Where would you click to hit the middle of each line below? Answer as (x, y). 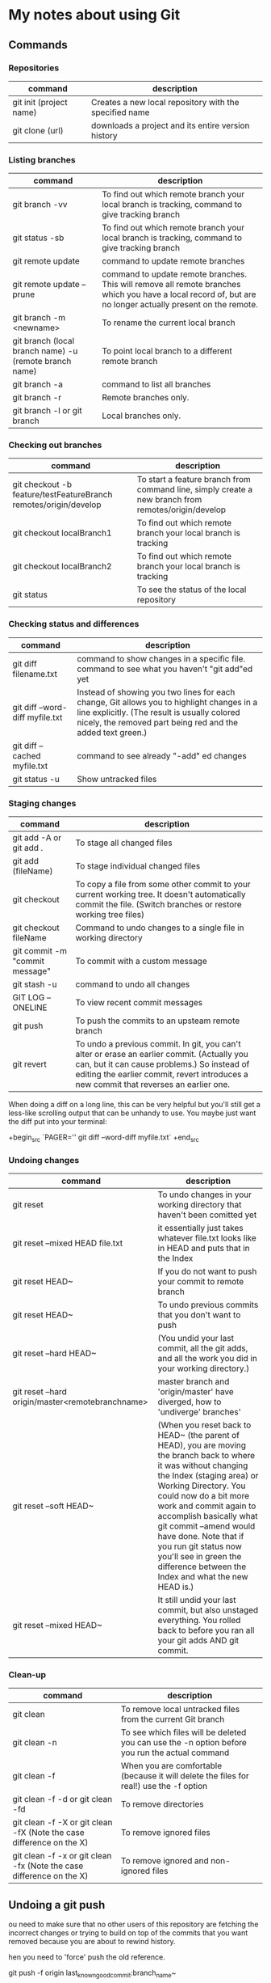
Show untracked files (117, 779)
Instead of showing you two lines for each (156, 691)
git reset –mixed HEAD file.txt (68, 1243)
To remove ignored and (165, 1861)
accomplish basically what (208, 1516)
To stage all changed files (124, 843)
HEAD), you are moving (202, 1445)
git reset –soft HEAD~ (53, 1506)
